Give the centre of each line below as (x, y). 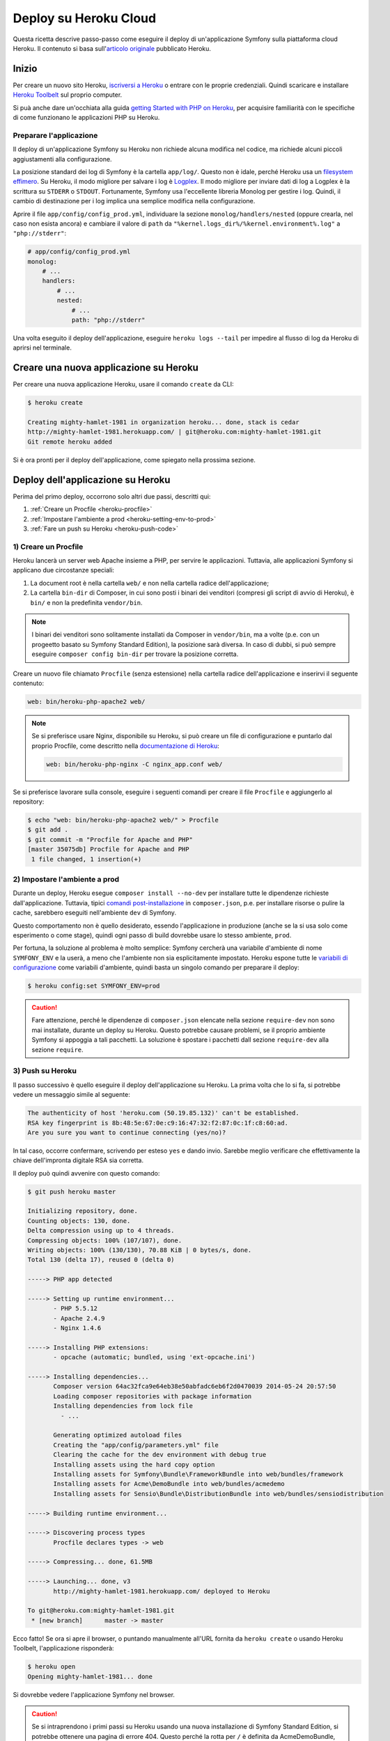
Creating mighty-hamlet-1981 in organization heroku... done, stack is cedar (163, 422)
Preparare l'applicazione (55, 135)
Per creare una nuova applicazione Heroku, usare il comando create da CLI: (123, 384)
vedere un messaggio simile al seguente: (71, 1095)
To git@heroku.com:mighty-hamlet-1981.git (101, 1611)
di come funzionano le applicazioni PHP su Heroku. (86, 118)
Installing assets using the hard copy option (134, 1465)
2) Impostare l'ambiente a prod (66, 879)
